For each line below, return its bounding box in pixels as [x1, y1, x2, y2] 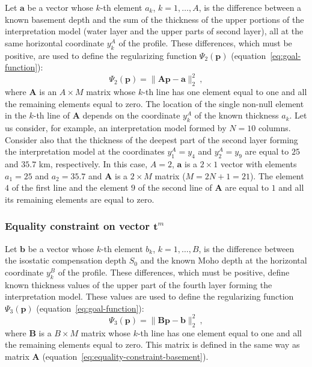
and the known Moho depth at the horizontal [140, 254, 307, 267]
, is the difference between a [198, 1, 302, 13]
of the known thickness [194, 109, 279, 122]
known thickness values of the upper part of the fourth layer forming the [5, 278, 272, 291]
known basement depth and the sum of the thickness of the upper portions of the [5, 13, 304, 25]
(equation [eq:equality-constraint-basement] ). [42, 350, 209, 362]
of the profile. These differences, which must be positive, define [58, 265, 290, 278]
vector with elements [220, 158, 297, 170]
